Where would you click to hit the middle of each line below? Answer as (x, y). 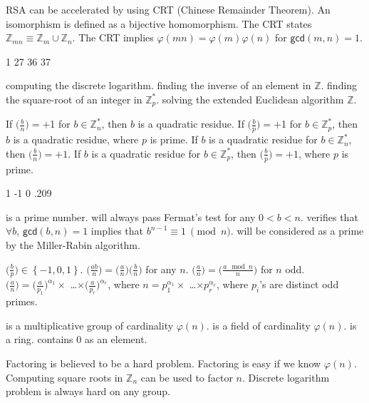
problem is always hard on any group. (88, 391)
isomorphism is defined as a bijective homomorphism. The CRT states (159, 23)
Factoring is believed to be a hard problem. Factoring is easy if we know (163, 363)
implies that (117, 231)
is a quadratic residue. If (191, 124)
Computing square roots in (64, 377)
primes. (22, 301)
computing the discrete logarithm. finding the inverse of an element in (158, 85)
